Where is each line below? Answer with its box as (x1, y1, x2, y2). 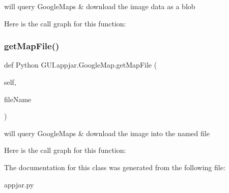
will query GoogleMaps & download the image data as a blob (4, 1, 195, 11)
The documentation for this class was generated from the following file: (4, 162, 225, 172)
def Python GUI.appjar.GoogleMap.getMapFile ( (4, 59, 157, 70)
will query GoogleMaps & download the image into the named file (4, 127, 210, 138)
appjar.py (4, 179, 34, 189)
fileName (4, 93, 32, 104)
